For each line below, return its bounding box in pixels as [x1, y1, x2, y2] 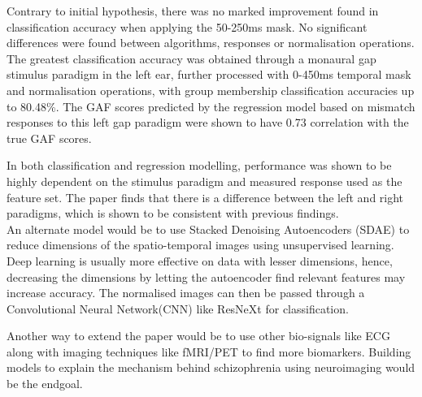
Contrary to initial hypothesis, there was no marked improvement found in [7, 2, 379, 19]
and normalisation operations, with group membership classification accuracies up [7, 81, 415, 98]
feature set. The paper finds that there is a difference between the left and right [7, 188, 404, 205]
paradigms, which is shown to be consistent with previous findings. [7, 205, 339, 222]
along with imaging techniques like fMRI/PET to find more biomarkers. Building [7, 343, 411, 360]
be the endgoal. [7, 375, 83, 392]
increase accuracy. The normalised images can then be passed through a [7, 284, 365, 301]
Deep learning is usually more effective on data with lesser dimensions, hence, [7, 252, 393, 269]
